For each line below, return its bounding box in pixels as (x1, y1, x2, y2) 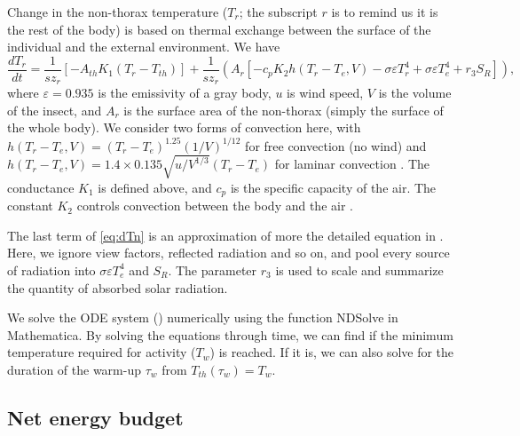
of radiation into (7, 260, 96, 279)
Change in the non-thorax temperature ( (7, 3, 228, 20)
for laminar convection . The (274, 155, 430, 173)
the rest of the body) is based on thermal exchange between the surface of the (7, 20, 431, 38)
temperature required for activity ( (7, 343, 196, 361)
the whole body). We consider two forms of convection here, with (7, 118, 361, 137)
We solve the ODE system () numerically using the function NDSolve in (7, 308, 398, 327)
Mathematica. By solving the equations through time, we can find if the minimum (7, 325, 453, 344)
